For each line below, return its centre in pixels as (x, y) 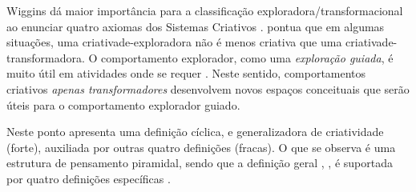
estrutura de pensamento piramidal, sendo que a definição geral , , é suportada (200, 163)
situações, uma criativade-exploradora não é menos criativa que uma (174, 42)
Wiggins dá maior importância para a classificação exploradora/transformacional (205, 10)
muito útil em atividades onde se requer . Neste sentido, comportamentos (186, 73)
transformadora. (46, 57)
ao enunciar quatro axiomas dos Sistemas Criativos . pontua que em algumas (196, 26)
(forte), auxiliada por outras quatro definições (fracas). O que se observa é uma (201, 147)
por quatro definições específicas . (89, 178)
